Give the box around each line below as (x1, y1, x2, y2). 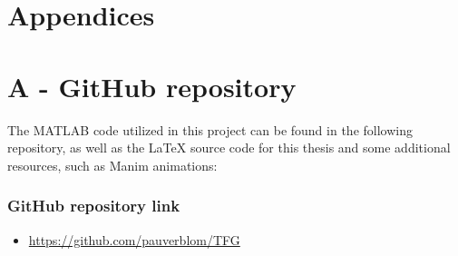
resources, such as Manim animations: (7, 155, 218, 174)
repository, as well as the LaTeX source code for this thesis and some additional (7, 138, 451, 157)
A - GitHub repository (7, 67, 297, 104)
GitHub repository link (7, 194, 180, 217)
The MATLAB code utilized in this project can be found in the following (7, 120, 413, 139)
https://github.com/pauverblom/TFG (28, 230, 240, 249)
